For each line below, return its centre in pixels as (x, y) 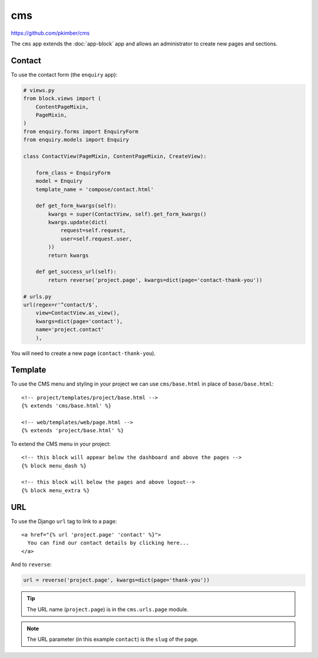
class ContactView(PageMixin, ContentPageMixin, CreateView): (115, 156)
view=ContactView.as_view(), (78, 313)
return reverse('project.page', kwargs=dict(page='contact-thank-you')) (155, 280)
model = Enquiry (59, 181)
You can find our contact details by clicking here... (108, 543)
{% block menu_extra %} (56, 490)
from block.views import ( (62, 98)
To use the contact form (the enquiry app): (64, 74)
